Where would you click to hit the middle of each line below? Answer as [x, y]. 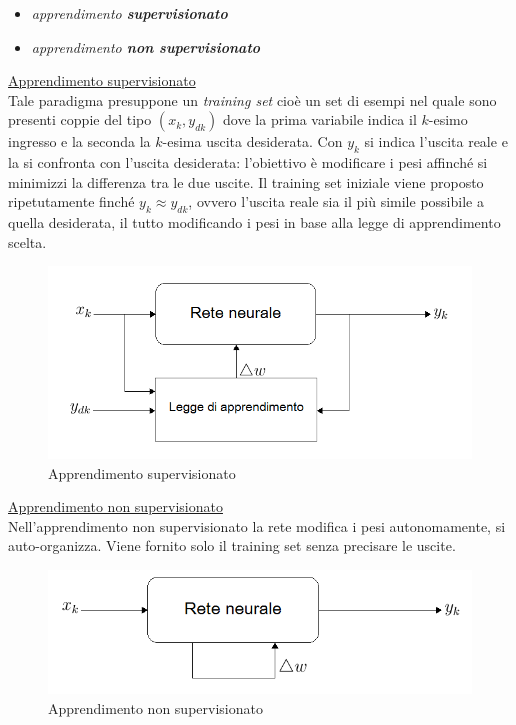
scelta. [27, 241]
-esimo [448, 119]
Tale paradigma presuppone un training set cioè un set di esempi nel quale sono [252, 99]
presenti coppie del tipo [80, 119]
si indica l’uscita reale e [436, 141]
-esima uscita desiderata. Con [252, 141]
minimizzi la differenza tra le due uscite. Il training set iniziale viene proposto [246, 181]
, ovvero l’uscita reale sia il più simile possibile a [336, 201]
